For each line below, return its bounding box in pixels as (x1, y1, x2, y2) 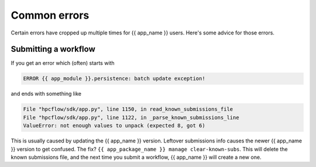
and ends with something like (11, 91, 82, 98)
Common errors (11, 9, 90, 22)
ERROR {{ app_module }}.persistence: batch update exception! (23, 75, 205, 82)
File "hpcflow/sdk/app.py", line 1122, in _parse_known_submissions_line (23, 114, 239, 121)
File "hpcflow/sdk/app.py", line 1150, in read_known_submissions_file (23, 106, 233, 113)
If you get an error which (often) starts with (11, 60, 115, 67)
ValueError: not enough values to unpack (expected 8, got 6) (23, 123, 205, 129)
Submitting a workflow (11, 44, 96, 54)
